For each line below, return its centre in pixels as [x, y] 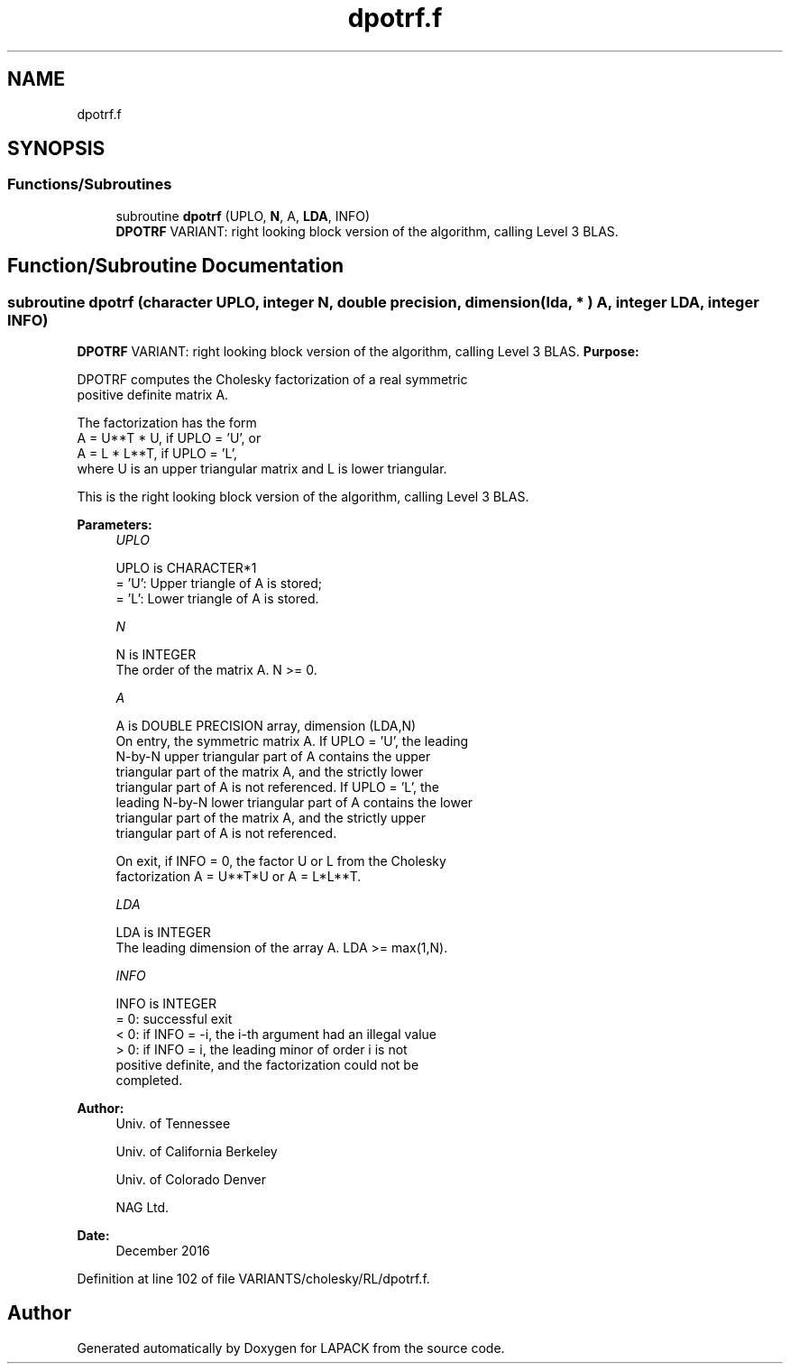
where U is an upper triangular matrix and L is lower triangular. [262, 469]
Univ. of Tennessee [173, 1124]
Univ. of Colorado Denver [191, 1180]
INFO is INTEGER [166, 1004]
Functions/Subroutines [90, 184]
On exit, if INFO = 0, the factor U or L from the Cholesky [281, 861]
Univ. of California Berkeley [197, 1152]
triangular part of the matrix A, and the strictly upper [271, 818]
